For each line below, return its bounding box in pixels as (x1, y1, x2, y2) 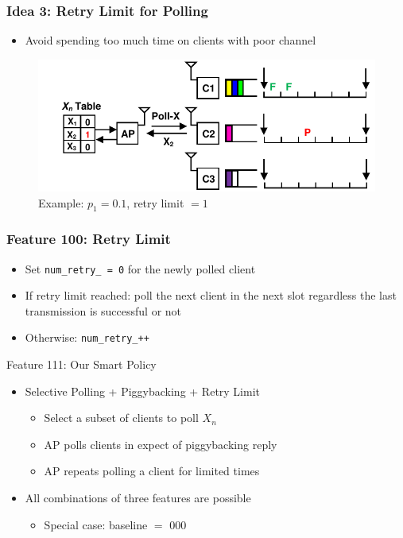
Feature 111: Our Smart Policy (6, 356, 157, 373)
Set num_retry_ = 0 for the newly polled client (25, 260, 256, 277)
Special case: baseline (44, 516, 148, 532)
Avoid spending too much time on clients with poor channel (25, 32, 316, 48)
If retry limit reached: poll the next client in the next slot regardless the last (25, 287, 397, 304)
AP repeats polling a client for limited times (44, 463, 260, 479)
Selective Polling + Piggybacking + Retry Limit (25, 382, 261, 399)
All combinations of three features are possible (25, 489, 251, 505)
